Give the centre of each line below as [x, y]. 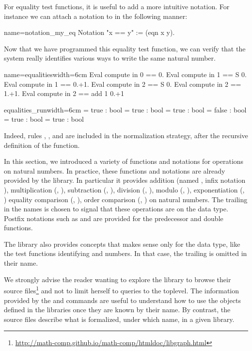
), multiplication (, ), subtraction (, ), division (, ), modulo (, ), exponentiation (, [124, 189]
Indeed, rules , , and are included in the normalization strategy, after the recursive [126, 135]
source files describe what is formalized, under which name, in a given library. [119, 319]
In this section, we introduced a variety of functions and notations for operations [124, 161]
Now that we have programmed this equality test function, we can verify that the [125, 48]
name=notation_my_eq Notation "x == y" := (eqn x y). [89, 32]
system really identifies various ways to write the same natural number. [110, 58]
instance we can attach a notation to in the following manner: [96, 16]
